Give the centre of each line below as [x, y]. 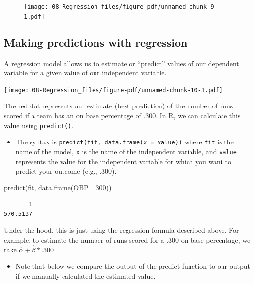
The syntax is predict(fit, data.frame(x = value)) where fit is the [125, 142]
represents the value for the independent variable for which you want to [124, 161]
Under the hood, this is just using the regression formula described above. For [122, 230]
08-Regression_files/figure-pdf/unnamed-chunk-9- [135, 7]
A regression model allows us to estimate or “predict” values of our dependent [122, 63]
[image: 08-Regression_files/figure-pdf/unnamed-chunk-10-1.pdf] [113, 90]
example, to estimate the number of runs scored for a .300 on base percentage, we [127, 240]
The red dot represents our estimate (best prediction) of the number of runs [119, 106]
